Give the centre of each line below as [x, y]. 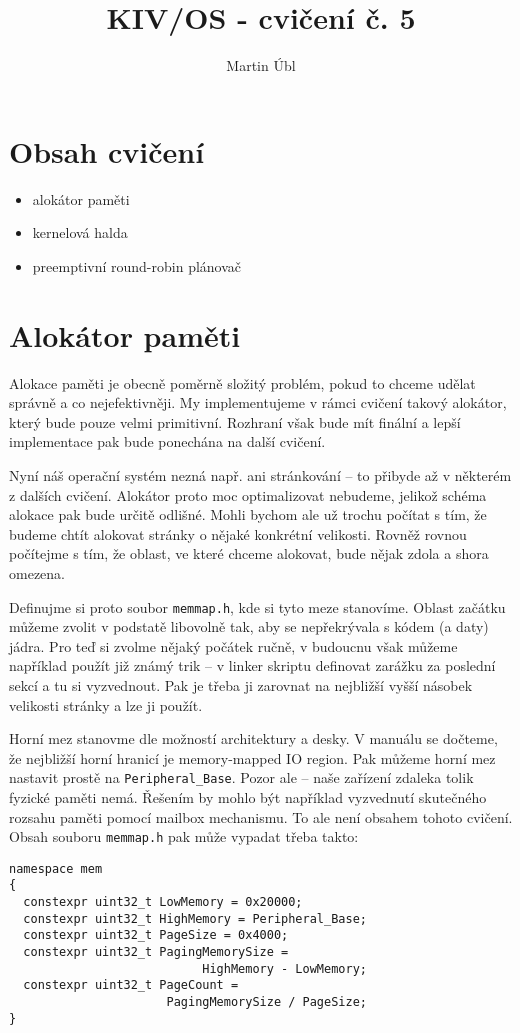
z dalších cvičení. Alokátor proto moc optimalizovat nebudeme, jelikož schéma [248, 494]
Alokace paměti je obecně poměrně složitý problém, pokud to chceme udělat [242, 382]
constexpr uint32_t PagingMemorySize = [156, 952]
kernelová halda [80, 232]
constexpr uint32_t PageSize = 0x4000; [156, 935]
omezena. [37, 572]
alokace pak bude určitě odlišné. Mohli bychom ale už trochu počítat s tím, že [248, 514]
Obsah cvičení [107, 150]
